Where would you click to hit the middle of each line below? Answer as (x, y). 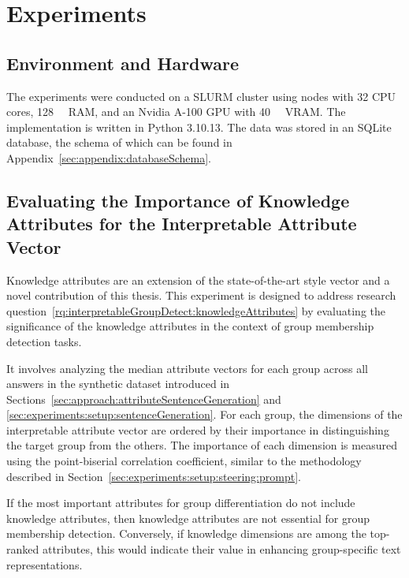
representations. (45, 564)
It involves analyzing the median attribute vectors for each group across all (187, 368)
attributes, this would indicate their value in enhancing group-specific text (221, 549)
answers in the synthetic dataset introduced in (118, 384)
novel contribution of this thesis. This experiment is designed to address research (201, 295)
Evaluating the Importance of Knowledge (178, 200)
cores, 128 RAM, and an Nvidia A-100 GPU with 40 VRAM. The (176, 112)
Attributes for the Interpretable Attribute (182, 224)
